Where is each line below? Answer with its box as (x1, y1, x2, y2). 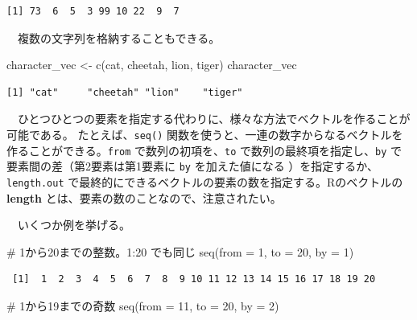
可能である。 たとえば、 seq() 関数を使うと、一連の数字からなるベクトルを (6, 125, 403, 142)
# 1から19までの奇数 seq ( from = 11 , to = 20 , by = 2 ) (6, 297, 279, 314)
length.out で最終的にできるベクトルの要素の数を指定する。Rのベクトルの (6, 173, 403, 190)
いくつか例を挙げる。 (17, 216, 130, 233)
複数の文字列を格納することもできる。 (17, 29, 221, 46)
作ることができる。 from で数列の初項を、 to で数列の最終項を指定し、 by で (6, 142, 403, 158)
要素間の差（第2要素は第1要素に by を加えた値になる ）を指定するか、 (6, 158, 379, 174)
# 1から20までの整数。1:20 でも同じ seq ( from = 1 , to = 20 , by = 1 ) (6, 243, 354, 260)
